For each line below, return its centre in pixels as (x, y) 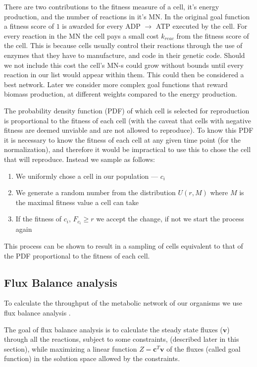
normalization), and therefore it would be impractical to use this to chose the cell (128, 149)
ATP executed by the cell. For (202, 26)
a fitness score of (29, 26)
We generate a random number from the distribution (96, 192)
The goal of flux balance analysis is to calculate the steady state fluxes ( (113, 329)
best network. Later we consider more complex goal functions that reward (116, 84)
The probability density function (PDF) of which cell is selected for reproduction (127, 110)
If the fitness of (39, 219)
